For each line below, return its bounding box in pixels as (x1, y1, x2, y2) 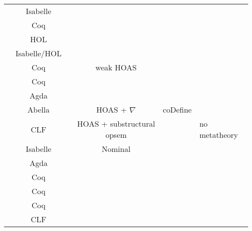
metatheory (199, 129, 238, 140)
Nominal (101, 143, 131, 154)
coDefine (163, 104, 192, 115)
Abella (27, 104, 50, 115)
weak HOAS (95, 62, 137, 73)
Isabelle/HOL (16, 48, 62, 59)
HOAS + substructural (77, 118, 155, 129)
